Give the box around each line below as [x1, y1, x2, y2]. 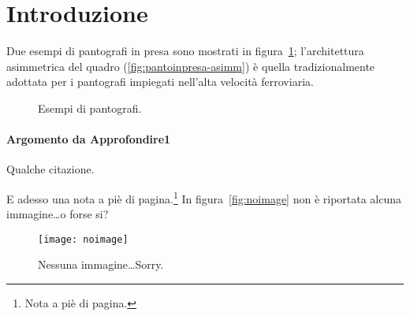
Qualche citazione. [6, 161, 95, 177]
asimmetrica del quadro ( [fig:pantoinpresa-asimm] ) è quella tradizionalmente [6, 58, 375, 74]
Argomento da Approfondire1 [6, 131, 171, 147]
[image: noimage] [38, 233, 129, 245]
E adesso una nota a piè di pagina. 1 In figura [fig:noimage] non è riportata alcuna [6, 188, 402, 206]
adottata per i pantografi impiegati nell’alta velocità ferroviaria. [6, 73, 314, 90]
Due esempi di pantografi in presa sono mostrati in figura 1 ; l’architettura [6, 43, 364, 59]
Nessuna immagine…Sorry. [38, 256, 164, 273]
